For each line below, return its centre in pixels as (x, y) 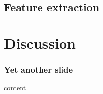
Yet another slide (39, 69)
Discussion (40, 43)
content (15, 87)
